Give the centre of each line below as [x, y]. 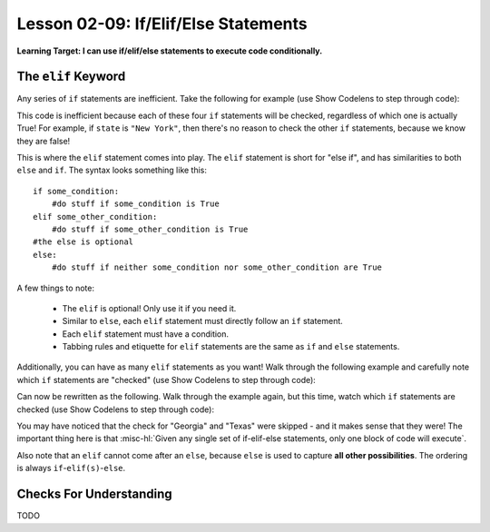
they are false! [44, 141]
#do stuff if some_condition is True [135, 204]
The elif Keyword [71, 77]
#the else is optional [83, 242]
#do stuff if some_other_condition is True [150, 229]
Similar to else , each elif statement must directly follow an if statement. [203, 321]
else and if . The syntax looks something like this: [112, 170]
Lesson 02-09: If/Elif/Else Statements [162, 24]
